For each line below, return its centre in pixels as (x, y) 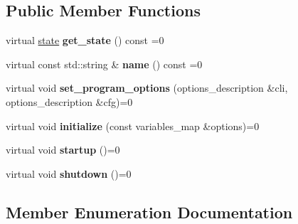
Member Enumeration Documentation (149, 212)
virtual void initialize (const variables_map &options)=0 (133, 126)
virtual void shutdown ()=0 (69, 173)
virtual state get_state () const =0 (85, 40)
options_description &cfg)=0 (69, 101)
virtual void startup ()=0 (63, 150)
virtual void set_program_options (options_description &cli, (147, 88)
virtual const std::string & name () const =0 (104, 64)
